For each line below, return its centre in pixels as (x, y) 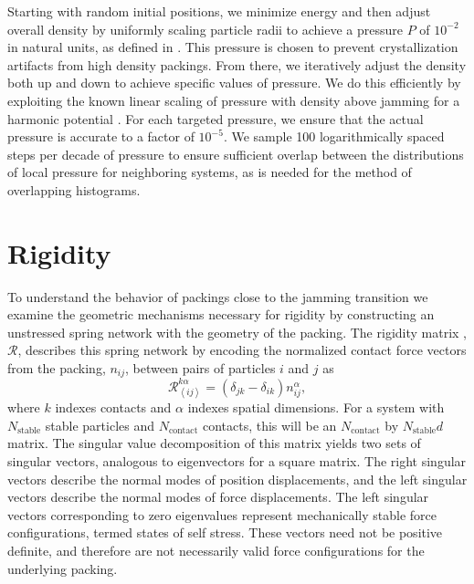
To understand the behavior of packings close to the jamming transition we (218, 296)
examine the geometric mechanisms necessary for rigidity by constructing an (221, 314)
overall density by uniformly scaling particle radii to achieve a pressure (205, 29)
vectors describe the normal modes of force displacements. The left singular (218, 497)
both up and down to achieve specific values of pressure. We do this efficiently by (234, 83)
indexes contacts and (113, 407)
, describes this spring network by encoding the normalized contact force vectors (242, 350)
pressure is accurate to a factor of (101, 136)
